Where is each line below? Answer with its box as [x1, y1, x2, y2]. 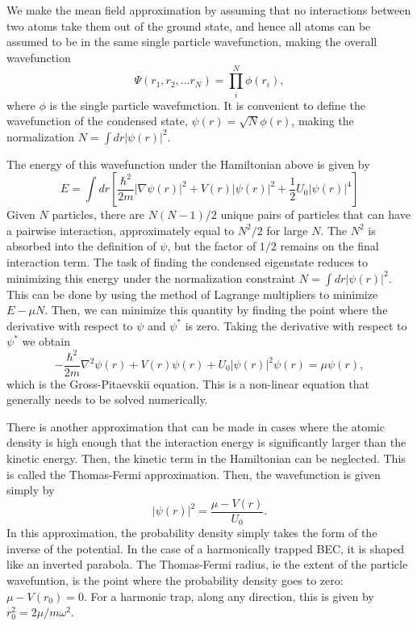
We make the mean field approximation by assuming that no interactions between [6, 2, 411, 18]
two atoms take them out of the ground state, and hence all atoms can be [6, 17, 371, 34]
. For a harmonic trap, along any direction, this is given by [83, 587, 374, 604]
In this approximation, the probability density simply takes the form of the [6, 524, 377, 541]
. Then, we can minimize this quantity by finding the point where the [44, 301, 388, 318]
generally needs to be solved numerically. [6, 391, 208, 408]
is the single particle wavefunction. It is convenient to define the [49, 96, 365, 113]
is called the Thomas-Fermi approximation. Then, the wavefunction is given [6, 465, 381, 482]
